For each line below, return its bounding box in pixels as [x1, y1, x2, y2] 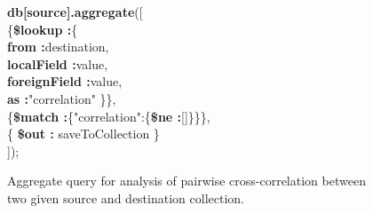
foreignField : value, [7, 72, 123, 91]
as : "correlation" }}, [7, 89, 116, 107]
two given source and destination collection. [7, 188, 244, 207]
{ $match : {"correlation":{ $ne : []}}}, [7, 106, 210, 125]
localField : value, [7, 54, 108, 73]
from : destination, [7, 37, 109, 56]
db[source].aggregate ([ [7, 3, 143, 20]
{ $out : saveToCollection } [7, 124, 160, 143]
